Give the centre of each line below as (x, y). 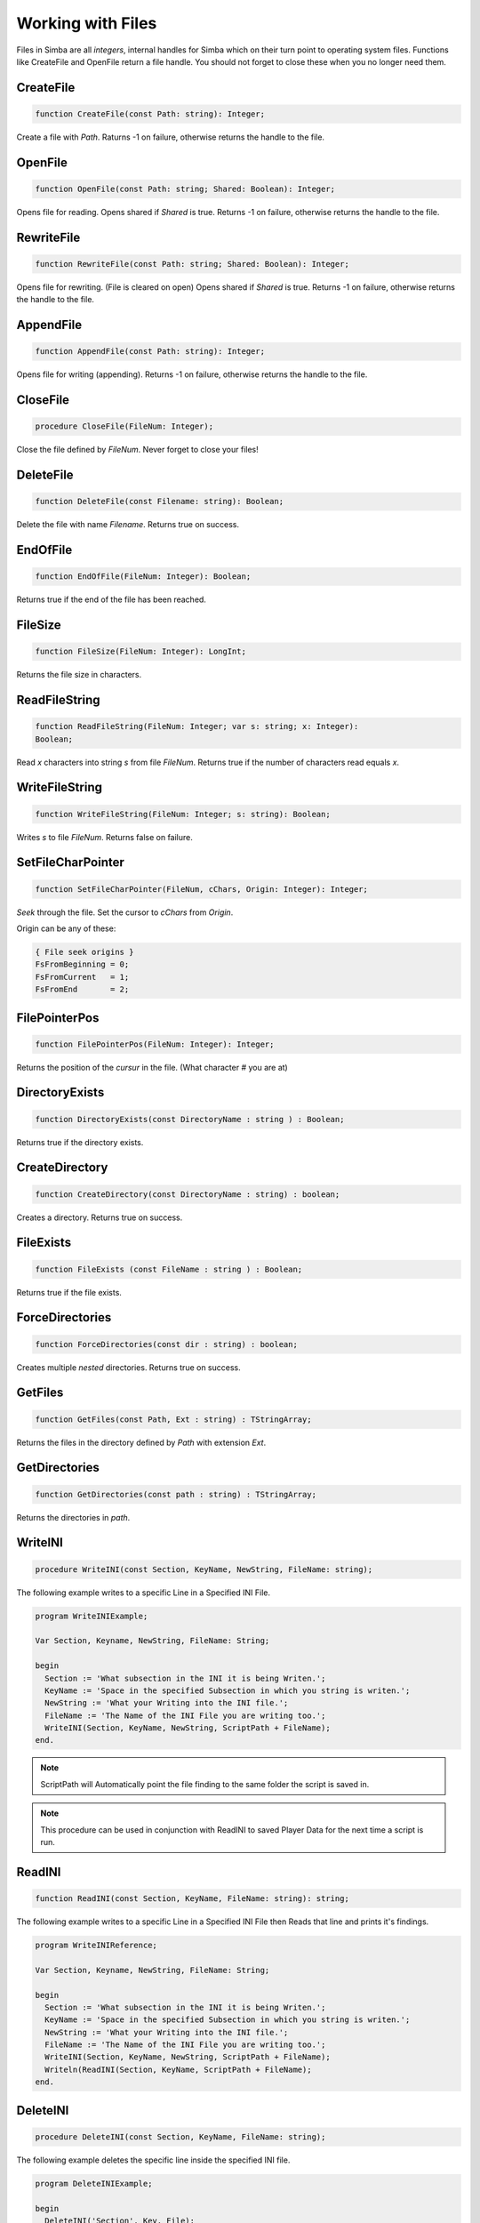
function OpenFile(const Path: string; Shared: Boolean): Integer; (185, 189)
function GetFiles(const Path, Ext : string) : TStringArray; (173, 1419)
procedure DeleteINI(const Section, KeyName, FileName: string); (180, 2137)
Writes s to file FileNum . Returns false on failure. (104, 837)
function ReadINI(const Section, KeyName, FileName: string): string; (192, 1898)
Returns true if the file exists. (69, 1292)
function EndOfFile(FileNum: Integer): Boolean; (143, 577)
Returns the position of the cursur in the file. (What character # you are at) (152, 1067)
